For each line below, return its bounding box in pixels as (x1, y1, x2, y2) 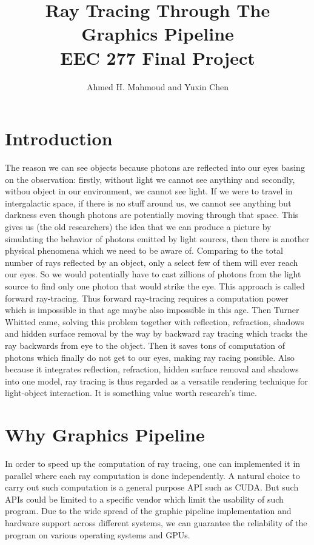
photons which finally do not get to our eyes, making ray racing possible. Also (5, 351, 295, 363)
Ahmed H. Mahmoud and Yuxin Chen (86, 80, 229, 93)
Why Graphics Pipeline (5, 422, 205, 447)
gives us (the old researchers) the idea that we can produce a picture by (5, 220, 272, 233)
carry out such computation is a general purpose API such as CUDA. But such (5, 481, 299, 494)
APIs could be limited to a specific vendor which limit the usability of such (5, 492, 284, 505)
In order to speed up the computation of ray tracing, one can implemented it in (5, 457, 301, 470)
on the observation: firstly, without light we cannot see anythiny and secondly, (5, 173, 295, 185)
